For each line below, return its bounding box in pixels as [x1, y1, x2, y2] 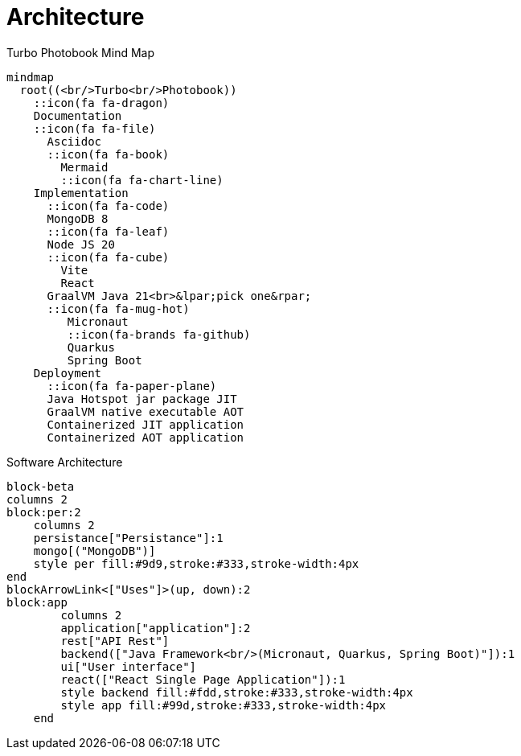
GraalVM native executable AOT [47, 405, 244, 418]
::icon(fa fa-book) [47, 147, 170, 161]
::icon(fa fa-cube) [47, 250, 170, 264]
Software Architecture [6, 454, 123, 469]
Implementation [33, 186, 129, 199]
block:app [6, 595, 68, 609]
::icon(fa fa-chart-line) [60, 173, 224, 187]
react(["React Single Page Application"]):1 [60, 672, 346, 686]
